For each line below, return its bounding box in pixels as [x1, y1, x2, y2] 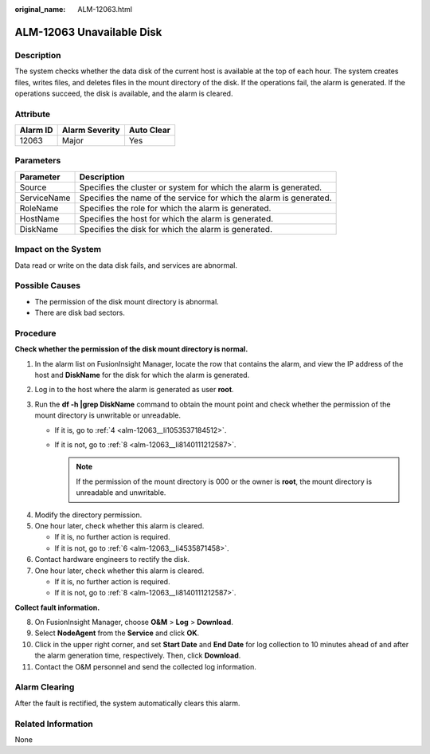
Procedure [14, 328, 57, 339]
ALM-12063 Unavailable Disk [14, 25, 162, 39]
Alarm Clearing [14, 681, 75, 693]
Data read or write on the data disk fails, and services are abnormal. [14, 260, 238, 270]
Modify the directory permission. [34, 510, 143, 520]
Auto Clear [128, 124, 171, 135]
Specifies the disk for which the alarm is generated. [79, 223, 273, 234]
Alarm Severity [61, 124, 120, 135]
